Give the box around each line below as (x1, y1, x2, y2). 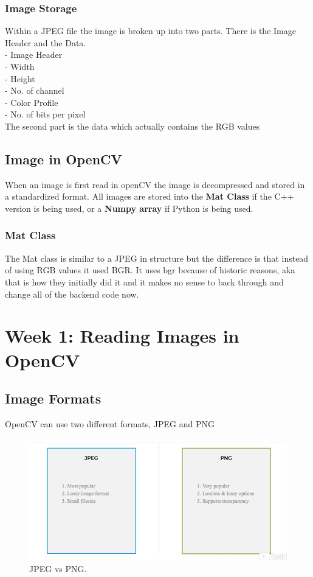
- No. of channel (5, 84, 64, 97)
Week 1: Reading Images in (5, 323, 239, 348)
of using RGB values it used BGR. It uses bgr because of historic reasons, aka (5, 264, 295, 276)
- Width (5, 60, 35, 72)
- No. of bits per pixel (5, 108, 86, 121)
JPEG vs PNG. (29, 562, 87, 575)
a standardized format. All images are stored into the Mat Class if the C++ (5, 190, 294, 203)
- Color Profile (5, 96, 58, 108)
